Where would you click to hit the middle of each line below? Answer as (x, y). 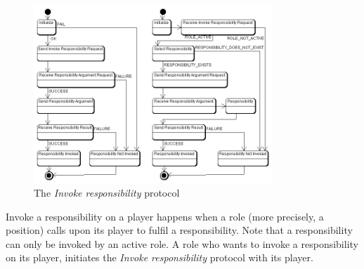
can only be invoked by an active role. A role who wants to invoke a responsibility (182, 243)
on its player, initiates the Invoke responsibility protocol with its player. (160, 257)
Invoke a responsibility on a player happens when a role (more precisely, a (165, 216)
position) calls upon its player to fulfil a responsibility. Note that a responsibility (179, 230)
